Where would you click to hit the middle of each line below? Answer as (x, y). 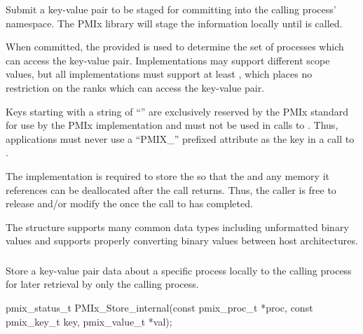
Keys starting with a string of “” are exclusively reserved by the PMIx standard (177, 111)
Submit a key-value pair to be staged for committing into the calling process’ (171, 9)
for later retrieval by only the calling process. (102, 284)
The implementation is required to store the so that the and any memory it (167, 175)
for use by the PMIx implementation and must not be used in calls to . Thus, (172, 125)
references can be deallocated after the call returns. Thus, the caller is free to (171, 189)
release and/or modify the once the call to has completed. (129, 203)
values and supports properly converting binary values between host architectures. (182, 241)
